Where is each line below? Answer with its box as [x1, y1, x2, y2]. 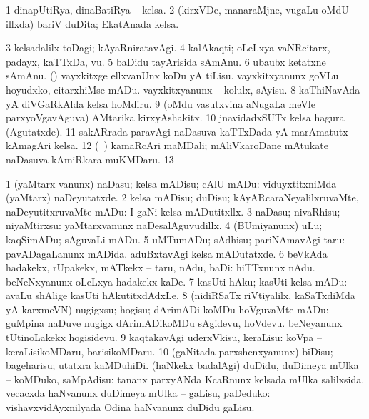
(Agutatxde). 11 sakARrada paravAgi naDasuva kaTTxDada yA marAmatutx [6, 123, 348, 138]
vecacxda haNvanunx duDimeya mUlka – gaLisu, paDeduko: [6, 385, 271, 400]
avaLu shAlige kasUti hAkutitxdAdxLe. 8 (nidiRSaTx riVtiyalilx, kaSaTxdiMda [6, 288, 355, 303]
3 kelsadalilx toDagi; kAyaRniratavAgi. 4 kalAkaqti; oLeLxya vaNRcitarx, [6, 40, 330, 55]
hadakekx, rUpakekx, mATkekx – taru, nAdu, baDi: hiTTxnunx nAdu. [6, 260, 315, 275]
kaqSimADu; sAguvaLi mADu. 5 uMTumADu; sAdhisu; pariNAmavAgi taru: [6, 231, 345, 246]
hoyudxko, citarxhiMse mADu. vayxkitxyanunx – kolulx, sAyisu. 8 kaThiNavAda [6, 81, 360, 96]
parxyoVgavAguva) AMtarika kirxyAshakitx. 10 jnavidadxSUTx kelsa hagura [6, 110, 345, 125]
